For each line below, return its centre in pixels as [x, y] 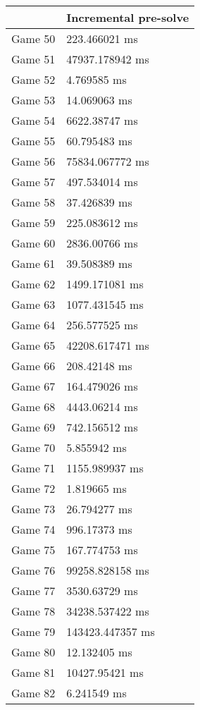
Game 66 [33, 366]
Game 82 [33, 693]
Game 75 [33, 550]
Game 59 [33, 222]
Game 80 [33, 652]
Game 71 [33, 468]
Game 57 [33, 182]
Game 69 [33, 427]
